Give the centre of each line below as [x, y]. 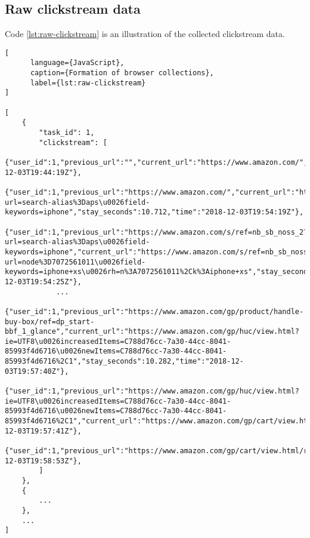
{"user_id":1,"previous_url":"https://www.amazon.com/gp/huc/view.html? [152, 391]
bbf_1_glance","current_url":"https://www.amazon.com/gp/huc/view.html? [152, 332]
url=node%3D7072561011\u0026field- [75, 262]
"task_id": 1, [67, 133]
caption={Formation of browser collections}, [122, 73]
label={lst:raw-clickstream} [88, 83]
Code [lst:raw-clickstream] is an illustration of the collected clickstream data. [145, 34]
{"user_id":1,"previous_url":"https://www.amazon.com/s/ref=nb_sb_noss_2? [156, 232]
